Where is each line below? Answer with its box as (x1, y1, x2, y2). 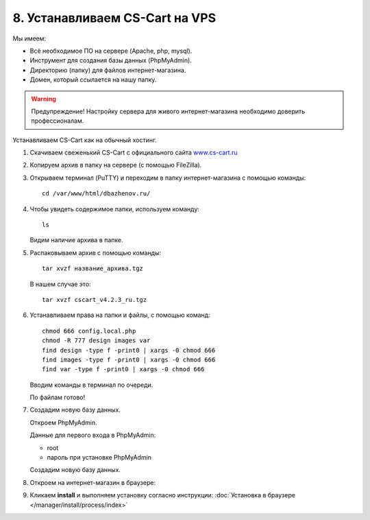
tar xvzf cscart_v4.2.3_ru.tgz (42, 296, 147, 303)
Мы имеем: (12, 34, 47, 43)
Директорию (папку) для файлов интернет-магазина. (29, 66, 186, 74)
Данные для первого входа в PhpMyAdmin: (29, 431, 156, 439)
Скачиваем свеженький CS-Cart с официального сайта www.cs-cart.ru (29, 148, 238, 157)
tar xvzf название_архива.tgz (42, 265, 144, 272)
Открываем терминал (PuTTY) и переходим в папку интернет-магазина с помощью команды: (29, 174, 306, 182)
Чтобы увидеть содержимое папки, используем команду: (29, 204, 200, 213)
